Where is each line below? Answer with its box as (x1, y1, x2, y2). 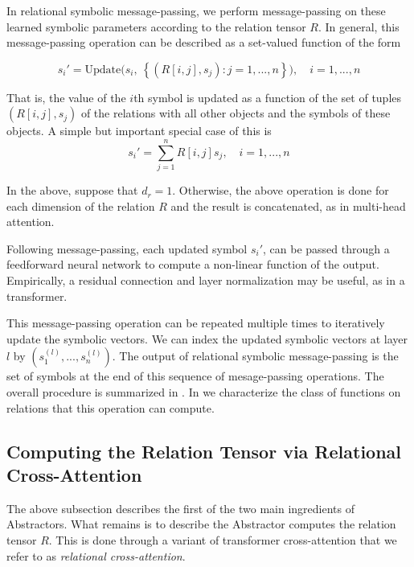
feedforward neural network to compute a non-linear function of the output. (6, 256, 379, 273)
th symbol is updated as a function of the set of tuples (133, 88, 402, 105)
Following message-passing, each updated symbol (6, 240, 248, 257)
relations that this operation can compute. (6, 399, 215, 416)
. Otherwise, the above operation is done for (172, 182, 389, 199)
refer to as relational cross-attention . (6, 547, 186, 564)
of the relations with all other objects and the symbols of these (80, 105, 391, 121)
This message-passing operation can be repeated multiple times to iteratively (6, 314, 385, 331)
